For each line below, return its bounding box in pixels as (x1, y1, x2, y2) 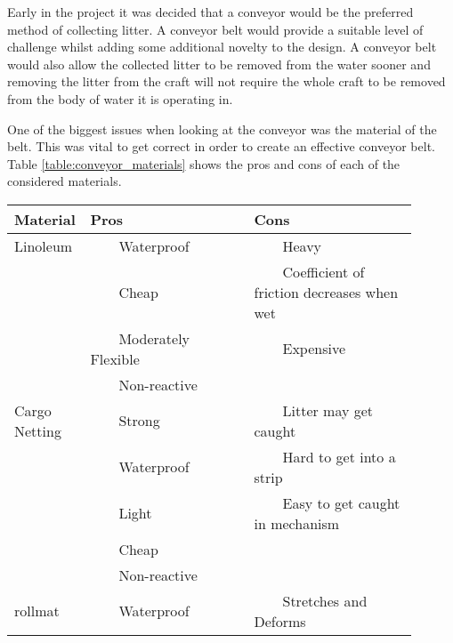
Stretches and (282, 590, 368, 611)
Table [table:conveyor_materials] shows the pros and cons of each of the (7, 154, 400, 173)
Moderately (118, 327, 190, 349)
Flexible (90, 348, 140, 369)
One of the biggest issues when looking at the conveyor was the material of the (7, 119, 437, 138)
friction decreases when (254, 281, 399, 302)
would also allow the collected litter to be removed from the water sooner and (7, 54, 431, 73)
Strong (118, 410, 160, 431)
